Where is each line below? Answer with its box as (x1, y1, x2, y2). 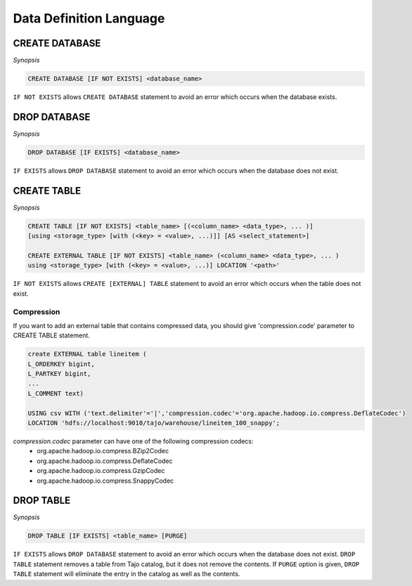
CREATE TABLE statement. (13, 331, 91, 340)
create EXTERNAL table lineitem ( (27, 350, 147, 358)
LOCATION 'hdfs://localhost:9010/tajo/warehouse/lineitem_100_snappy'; (27, 419, 281, 427)
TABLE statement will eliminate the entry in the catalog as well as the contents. (13, 570, 240, 578)
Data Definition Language (13, 11, 165, 26)
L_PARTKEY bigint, (27, 370, 91, 378)
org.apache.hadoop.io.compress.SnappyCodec (37, 476, 174, 485)
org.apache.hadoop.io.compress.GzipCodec (37, 467, 165, 475)
